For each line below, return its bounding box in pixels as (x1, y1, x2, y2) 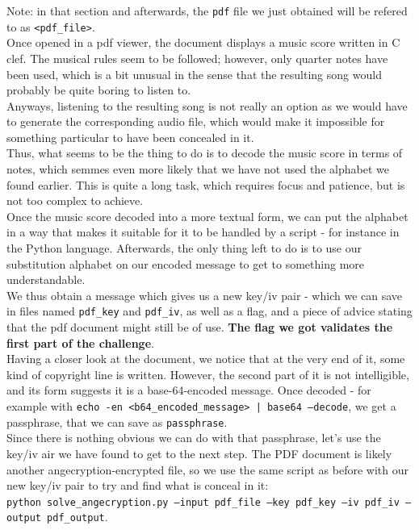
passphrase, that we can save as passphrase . (6, 413, 228, 430)
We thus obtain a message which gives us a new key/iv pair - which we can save (6, 286, 403, 303)
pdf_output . (47, 508, 108, 525)
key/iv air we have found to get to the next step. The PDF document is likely (6, 444, 392, 461)
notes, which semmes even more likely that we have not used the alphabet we (6, 161, 389, 177)
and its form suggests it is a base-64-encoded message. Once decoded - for (6, 382, 371, 399)
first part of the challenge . (6, 334, 154, 351)
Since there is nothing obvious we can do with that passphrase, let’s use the (6, 429, 381, 446)
